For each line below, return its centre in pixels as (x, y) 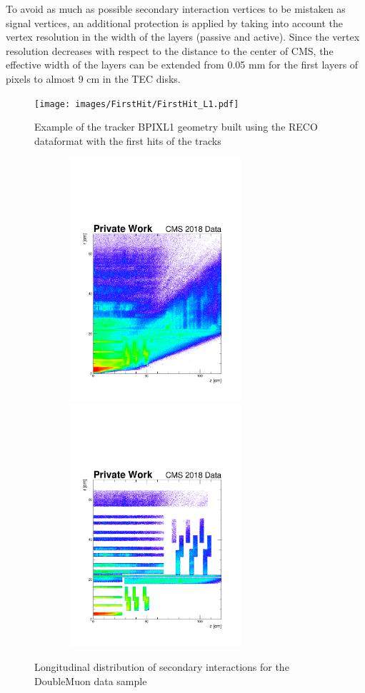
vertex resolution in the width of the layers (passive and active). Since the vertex (183, 37)
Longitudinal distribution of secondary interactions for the (162, 666)
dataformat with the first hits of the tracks (128, 140)
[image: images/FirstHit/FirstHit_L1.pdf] (137, 104)
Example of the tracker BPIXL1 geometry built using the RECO (176, 127)
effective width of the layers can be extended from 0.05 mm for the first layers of (182, 65)
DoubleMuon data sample (91, 681)
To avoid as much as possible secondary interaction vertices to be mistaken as (176, 9)
